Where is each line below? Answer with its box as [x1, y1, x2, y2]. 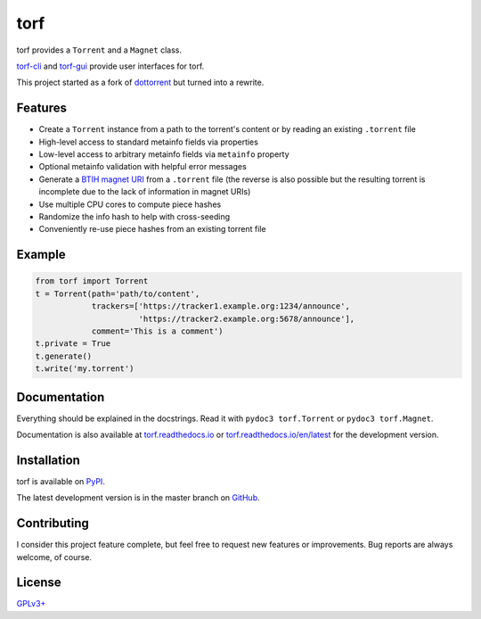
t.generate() [35, 351, 93, 361]
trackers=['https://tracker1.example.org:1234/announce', [91, 301, 351, 311]
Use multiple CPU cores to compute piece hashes [38, 199, 222, 210]
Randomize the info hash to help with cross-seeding [38, 210, 231, 222]
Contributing [16, 516, 89, 531]
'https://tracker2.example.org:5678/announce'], [138, 313, 355, 324]
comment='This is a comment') [91, 326, 224, 336]
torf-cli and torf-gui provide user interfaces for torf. [16, 61, 205, 71]
